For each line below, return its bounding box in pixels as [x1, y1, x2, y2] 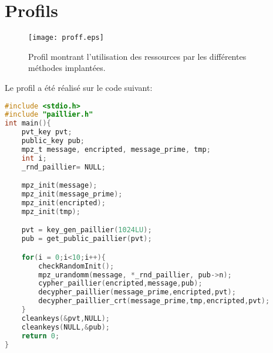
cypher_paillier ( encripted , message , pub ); [38, 279, 203, 288]
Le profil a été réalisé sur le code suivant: [5, 81, 153, 93]
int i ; [21, 154, 47, 162]
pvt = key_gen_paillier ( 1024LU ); [21, 226, 152, 235]
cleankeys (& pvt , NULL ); [21, 314, 110, 323]
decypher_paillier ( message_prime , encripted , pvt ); [38, 288, 236, 297]
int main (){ [5, 119, 51, 128]
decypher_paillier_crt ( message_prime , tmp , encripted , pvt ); [38, 297, 270, 306]
